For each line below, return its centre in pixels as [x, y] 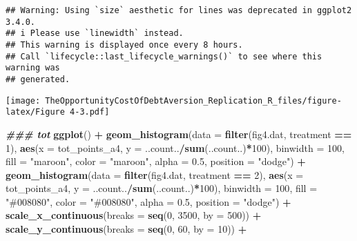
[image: [23, 100]
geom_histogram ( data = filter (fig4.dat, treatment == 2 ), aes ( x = [155, 174]
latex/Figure [35, 112]
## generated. [38, 79]
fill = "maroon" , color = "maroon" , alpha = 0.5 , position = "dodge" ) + [156, 161]
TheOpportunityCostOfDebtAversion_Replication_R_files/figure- [193, 100]
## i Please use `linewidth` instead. [95, 33]
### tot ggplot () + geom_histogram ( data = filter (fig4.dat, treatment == [179, 134]
